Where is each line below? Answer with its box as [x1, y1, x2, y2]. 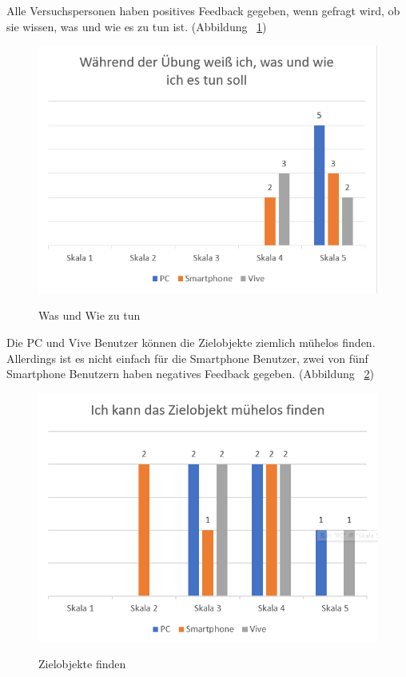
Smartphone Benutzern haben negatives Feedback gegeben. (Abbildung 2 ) [6, 365, 374, 382]
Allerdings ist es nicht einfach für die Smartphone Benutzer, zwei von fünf [6, 349, 368, 366]
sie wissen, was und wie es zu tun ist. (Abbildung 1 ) [6, 18, 267, 34]
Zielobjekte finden [38, 655, 126, 672]
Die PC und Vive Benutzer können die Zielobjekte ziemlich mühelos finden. [6, 333, 376, 350]
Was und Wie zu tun [38, 307, 141, 324]
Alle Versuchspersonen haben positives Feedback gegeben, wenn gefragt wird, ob [6, 2, 400, 18]
